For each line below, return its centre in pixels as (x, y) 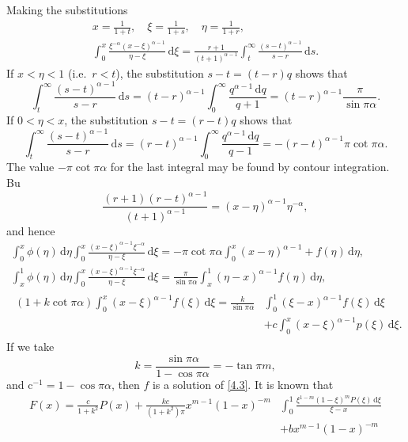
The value (30, 167)
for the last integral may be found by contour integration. (250, 167)
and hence (31, 230)
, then (125, 384)
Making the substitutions (67, 10)
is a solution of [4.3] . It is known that (243, 384)
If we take (30, 347)
